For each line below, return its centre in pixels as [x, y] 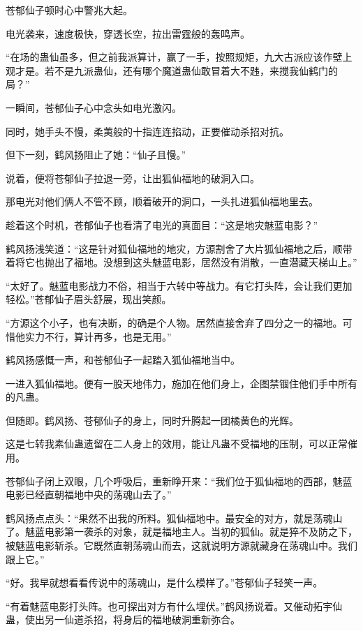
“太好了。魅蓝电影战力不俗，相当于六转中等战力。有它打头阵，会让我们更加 [179, 285]
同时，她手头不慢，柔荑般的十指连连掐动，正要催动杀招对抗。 [147, 131]
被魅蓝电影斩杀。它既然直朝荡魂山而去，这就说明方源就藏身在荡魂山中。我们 [181, 545]
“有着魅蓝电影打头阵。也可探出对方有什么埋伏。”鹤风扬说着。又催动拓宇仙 [174, 606]
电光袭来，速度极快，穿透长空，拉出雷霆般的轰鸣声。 [128, 33]
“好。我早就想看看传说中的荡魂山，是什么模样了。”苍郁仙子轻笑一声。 [164, 582]
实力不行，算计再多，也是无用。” [98, 336]
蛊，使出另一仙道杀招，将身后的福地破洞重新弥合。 [123, 619]
